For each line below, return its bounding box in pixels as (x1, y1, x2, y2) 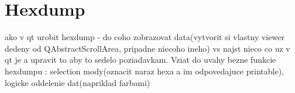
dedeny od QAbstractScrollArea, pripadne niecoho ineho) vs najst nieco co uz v (5, 42, 290, 54)
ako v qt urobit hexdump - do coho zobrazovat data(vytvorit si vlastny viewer (5, 31, 284, 43)
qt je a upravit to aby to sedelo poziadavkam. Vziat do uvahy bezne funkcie (5, 53, 276, 66)
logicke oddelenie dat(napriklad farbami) (5, 76, 150, 88)
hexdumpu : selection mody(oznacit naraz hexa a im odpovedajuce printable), (5, 65, 284, 77)
